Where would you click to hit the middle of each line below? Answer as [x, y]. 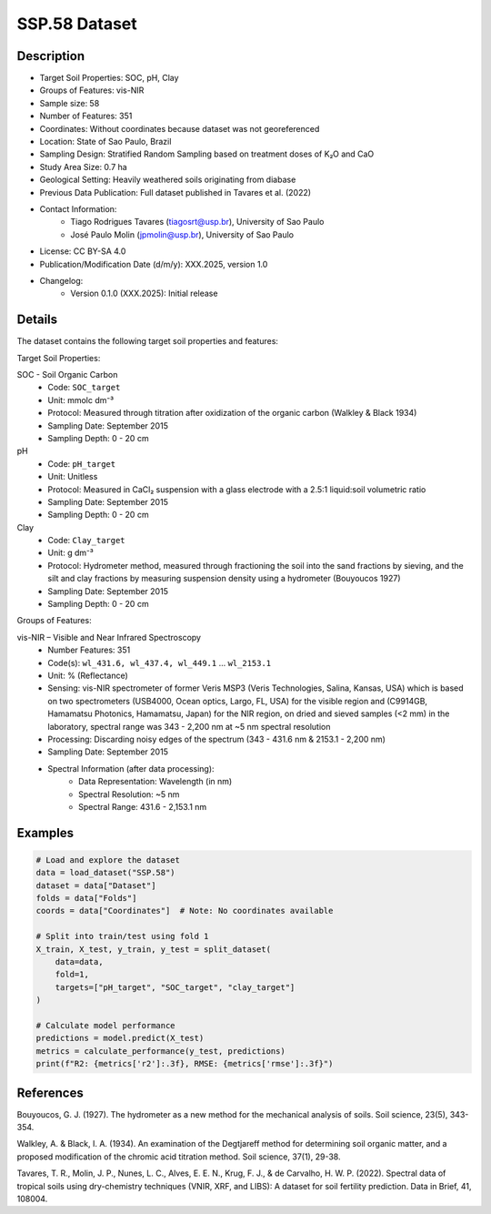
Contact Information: [78, 208]
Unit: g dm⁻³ [71, 553]
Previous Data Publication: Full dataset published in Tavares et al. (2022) [175, 192]
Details [37, 320]
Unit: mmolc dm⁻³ [80, 400]
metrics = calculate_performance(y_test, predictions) [160, 1051]
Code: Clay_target [87, 541]
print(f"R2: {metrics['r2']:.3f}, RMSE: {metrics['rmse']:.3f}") [185, 1064]
